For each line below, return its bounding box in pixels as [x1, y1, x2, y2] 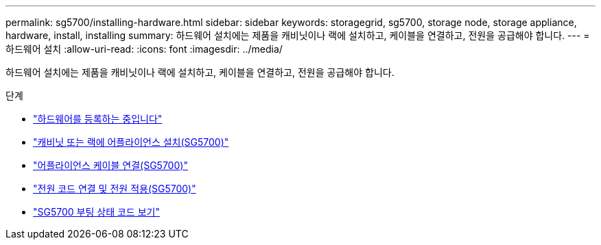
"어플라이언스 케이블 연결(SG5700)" [33, 159, 188, 171]
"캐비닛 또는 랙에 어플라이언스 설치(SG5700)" [33, 136, 229, 148]
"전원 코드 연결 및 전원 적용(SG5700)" [33, 183, 196, 194]
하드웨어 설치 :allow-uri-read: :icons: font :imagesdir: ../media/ [5, 43, 283, 55]
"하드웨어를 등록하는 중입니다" [33, 113, 163, 125]
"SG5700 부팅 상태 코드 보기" [33, 206, 160, 218]
